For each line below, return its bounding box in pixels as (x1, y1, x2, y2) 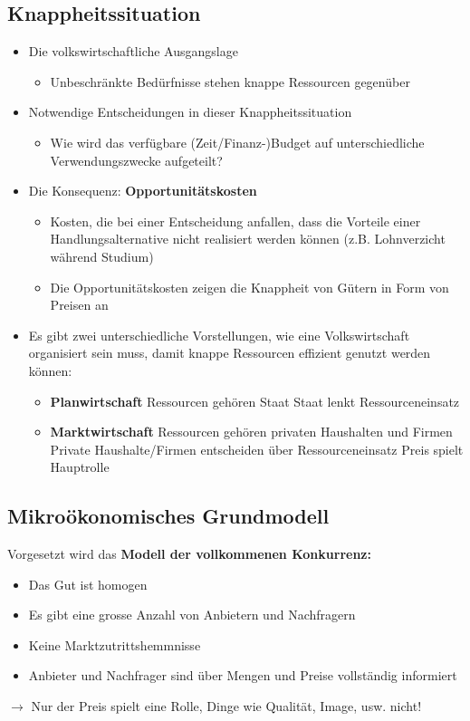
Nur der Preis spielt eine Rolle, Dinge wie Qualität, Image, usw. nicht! (31, 697, 422, 716)
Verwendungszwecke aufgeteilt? (50, 150, 223, 169)
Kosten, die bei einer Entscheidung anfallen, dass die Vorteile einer (50, 211, 421, 230)
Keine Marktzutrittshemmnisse (28, 635, 201, 654)
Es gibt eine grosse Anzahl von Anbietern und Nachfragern (28, 605, 356, 624)
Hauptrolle (50, 457, 110, 476)
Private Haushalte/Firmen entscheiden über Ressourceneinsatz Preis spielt (50, 439, 464, 458)
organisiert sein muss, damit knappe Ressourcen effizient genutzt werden (28, 343, 431, 362)
